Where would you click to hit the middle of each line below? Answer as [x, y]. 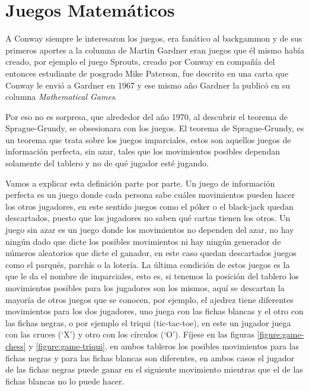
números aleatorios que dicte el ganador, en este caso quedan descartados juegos [151, 253]
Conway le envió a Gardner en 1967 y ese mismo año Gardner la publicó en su [148, 85]
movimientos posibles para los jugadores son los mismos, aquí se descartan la [145, 288]
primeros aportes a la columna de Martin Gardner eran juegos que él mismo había [155, 50]
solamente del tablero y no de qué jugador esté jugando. [107, 163]
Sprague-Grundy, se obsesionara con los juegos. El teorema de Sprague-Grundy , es [155, 128]
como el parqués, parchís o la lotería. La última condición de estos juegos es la [148, 264]
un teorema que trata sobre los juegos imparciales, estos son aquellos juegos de [148, 139]
